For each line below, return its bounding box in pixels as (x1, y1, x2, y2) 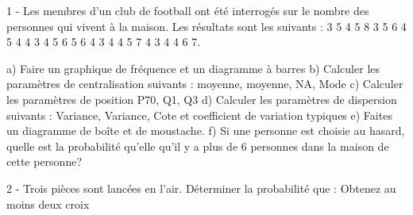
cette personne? (6, 153, 82, 170)
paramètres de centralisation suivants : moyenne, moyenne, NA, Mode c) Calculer (6, 75, 403, 92)
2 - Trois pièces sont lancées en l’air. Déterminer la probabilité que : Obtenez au (6, 179, 396, 196)
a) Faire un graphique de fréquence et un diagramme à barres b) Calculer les (6, 60, 380, 76)
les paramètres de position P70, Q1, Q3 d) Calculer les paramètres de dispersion (6, 90, 397, 107)
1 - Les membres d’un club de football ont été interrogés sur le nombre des (6, 2, 369, 18)
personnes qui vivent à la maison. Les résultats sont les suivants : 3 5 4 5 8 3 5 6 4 (6, 17, 407, 34)
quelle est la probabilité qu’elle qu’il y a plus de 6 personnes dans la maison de (6, 137, 389, 154)
